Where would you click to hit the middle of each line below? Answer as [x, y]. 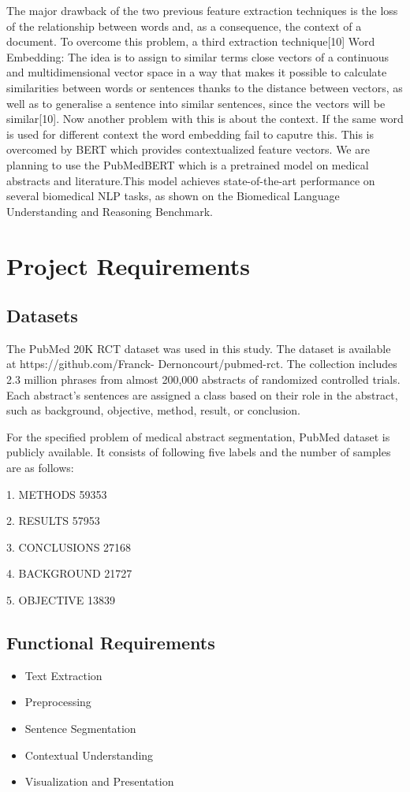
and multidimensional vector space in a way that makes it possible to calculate [197, 72]
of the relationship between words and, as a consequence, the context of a [184, 26]
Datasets [42, 316]
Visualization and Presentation [99, 781]
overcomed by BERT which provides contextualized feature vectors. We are [188, 149]
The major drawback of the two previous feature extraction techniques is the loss [202, 10]
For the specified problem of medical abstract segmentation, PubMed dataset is [198, 436]
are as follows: [40, 468]
